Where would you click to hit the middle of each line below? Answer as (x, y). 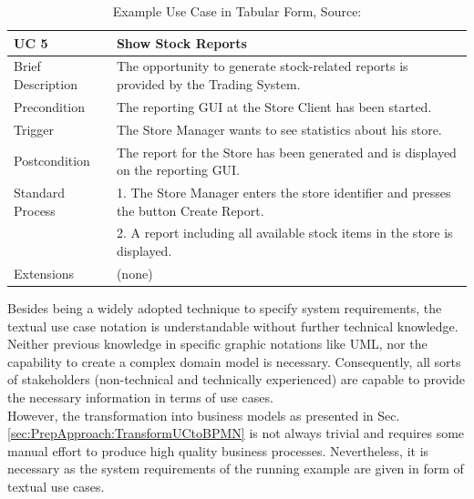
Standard (40, 192)
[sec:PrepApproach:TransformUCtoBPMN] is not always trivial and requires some (236, 433)
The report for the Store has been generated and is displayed (286, 152)
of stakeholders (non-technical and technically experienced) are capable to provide (236, 379)
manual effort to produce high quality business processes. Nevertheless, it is (218, 450)
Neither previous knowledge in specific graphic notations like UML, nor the (217, 344)
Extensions (44, 273)
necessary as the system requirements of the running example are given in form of (236, 468)
